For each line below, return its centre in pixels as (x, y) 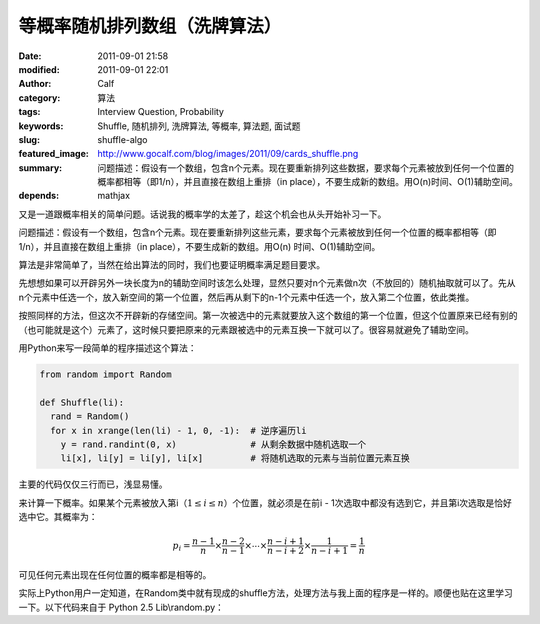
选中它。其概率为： (58, 517)
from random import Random (105, 374)
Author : (35, 84)
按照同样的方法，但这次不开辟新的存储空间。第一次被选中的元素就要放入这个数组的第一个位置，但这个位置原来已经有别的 (268, 316)
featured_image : (53, 154)
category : (39, 97)
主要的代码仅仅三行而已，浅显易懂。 (93, 484)
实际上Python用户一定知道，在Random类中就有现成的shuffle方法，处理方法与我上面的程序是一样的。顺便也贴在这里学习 (266, 593)
